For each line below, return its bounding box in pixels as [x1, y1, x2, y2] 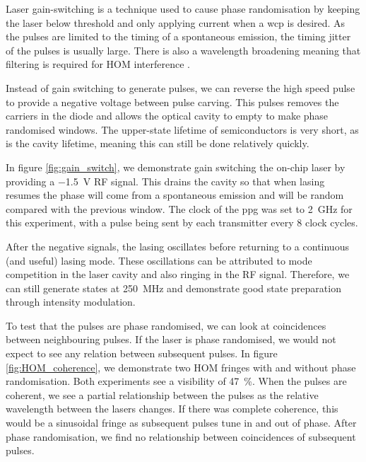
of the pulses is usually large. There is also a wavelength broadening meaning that [6, 42, 361, 57]
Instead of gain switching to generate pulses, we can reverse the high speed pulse [6, 80, 355, 95]
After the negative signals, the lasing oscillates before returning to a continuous [6, 238, 349, 253]
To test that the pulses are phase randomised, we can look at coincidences [6, 318, 326, 333]
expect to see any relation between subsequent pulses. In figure [6, 346, 278, 361]
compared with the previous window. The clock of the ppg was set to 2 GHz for [6, 201, 353, 216]
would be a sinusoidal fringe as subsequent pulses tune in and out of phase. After [6, 415, 357, 430]
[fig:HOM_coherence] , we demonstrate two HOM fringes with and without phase [6, 359, 356, 374]
